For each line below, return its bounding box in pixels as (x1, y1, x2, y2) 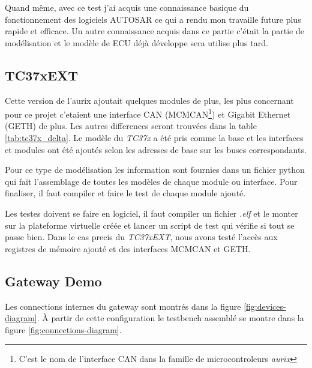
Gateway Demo (5, 271, 102, 290)
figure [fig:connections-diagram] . (5, 323, 122, 336)
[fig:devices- (244, 300, 286, 312)
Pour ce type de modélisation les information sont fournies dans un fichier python (5, 163, 305, 176)
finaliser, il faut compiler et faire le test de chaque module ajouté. (5, 187, 246, 199)
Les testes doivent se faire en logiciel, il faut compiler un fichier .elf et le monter (5, 207, 298, 219)
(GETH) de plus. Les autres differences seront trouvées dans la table (5, 119, 257, 132)
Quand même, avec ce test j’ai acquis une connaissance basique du (5, 1, 249, 13)
